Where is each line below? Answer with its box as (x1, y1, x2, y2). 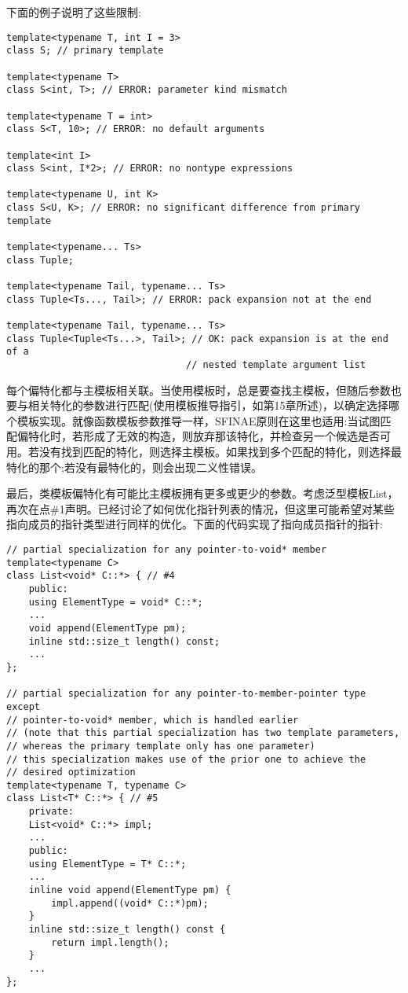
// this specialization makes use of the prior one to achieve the (6, 753, 366, 765)
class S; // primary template (6, 45, 164, 57)
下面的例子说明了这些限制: (6, 4, 141, 20)
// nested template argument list (186, 359, 366, 370)
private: (28, 806, 74, 818)
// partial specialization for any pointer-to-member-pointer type (6, 688, 366, 700)
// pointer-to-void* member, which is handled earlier (6, 714, 299, 726)
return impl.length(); (51, 936, 169, 948)
